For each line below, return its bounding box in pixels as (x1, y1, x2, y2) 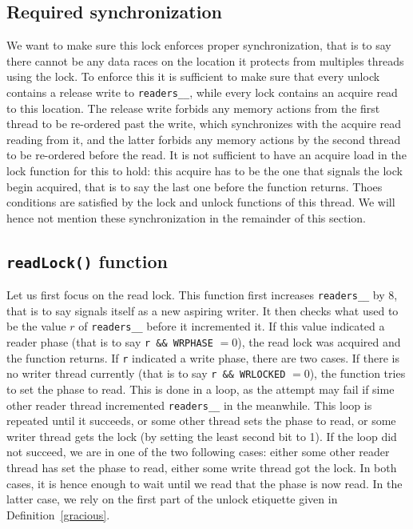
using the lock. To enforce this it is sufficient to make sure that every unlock (6, 68, 380, 85)
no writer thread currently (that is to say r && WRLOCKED (6, 365, 286, 382)
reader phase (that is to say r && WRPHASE (6, 334, 213, 351)
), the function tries (309, 365, 406, 382)
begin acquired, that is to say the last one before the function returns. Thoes (6, 178, 383, 194)
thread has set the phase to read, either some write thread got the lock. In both (6, 459, 397, 476)
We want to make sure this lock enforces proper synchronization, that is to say (6, 37, 391, 54)
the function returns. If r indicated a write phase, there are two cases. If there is (6, 349, 399, 366)
